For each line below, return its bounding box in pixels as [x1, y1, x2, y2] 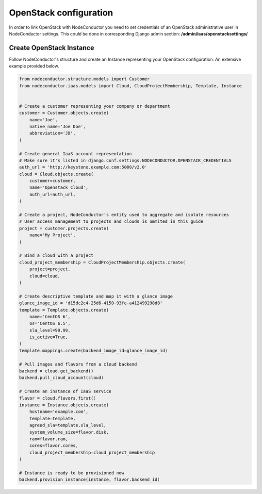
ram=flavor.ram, [29, 436, 68, 442]
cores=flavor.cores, [29, 443, 79, 448]
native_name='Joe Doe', [29, 124, 86, 129]
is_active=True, [29, 334, 68, 340]
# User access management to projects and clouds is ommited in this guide [19, 219, 204, 224]
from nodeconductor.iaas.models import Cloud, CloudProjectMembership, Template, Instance [19, 83, 242, 88]
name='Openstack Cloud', [29, 185, 89, 190]
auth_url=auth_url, [29, 192, 76, 197]
